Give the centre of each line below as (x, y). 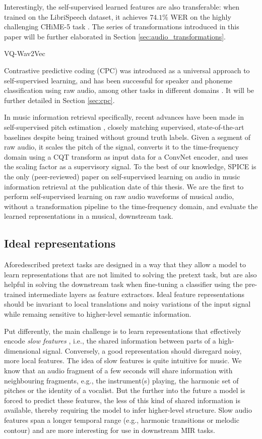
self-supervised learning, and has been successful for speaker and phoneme (118, 80)
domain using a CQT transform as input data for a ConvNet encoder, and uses (126, 156)
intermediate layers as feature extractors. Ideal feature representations (137, 294)
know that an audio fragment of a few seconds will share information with (118, 371)
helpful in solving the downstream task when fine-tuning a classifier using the (123, 284)
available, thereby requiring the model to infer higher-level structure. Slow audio (128, 410)
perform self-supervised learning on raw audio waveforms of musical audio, (119, 196)
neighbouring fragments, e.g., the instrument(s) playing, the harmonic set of (121, 380)
